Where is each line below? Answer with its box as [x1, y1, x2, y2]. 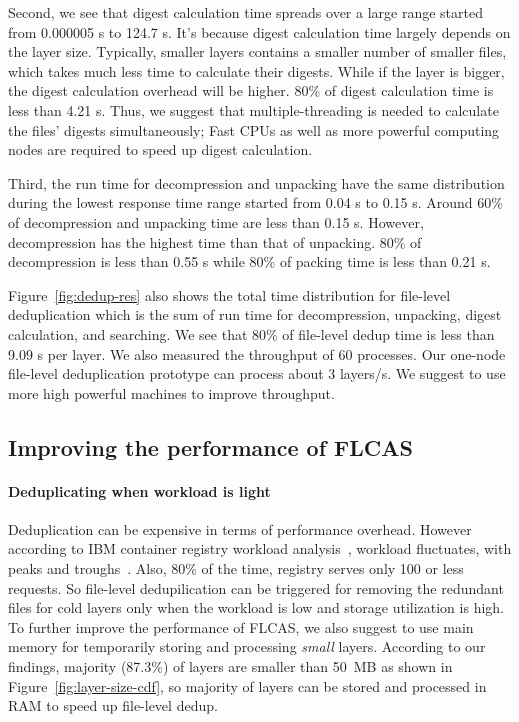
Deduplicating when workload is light [8, 480, 271, 501]
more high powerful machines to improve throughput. [8, 382, 335, 403]
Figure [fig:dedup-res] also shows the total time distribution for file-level [8, 284, 451, 305]
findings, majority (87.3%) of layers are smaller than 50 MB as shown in [8, 656, 453, 677]
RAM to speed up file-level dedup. [8, 695, 218, 716]
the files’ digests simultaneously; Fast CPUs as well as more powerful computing [8, 119, 500, 140]
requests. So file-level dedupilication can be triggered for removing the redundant [8, 577, 504, 598]
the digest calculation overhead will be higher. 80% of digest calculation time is [8, 80, 494, 101]
